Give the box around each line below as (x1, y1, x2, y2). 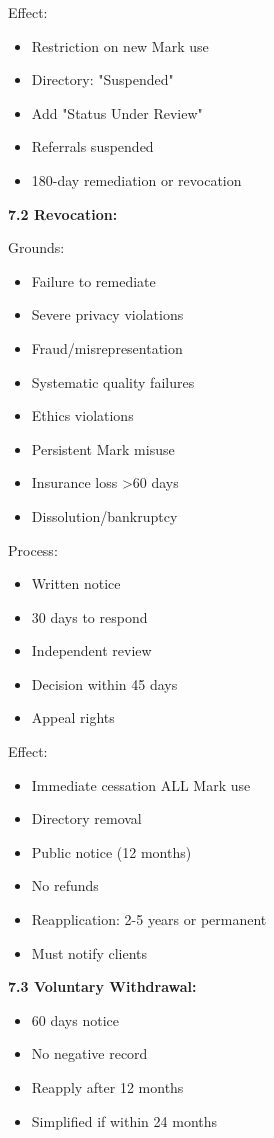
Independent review (31, 640, 152, 661)
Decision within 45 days (31, 673, 178, 694)
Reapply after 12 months (31, 1077, 184, 1097)
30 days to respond (31, 606, 148, 627)
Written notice (31, 573, 121, 594)
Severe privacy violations (31, 304, 184, 325)
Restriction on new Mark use (31, 35, 209, 56)
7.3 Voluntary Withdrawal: (8, 976, 197, 997)
